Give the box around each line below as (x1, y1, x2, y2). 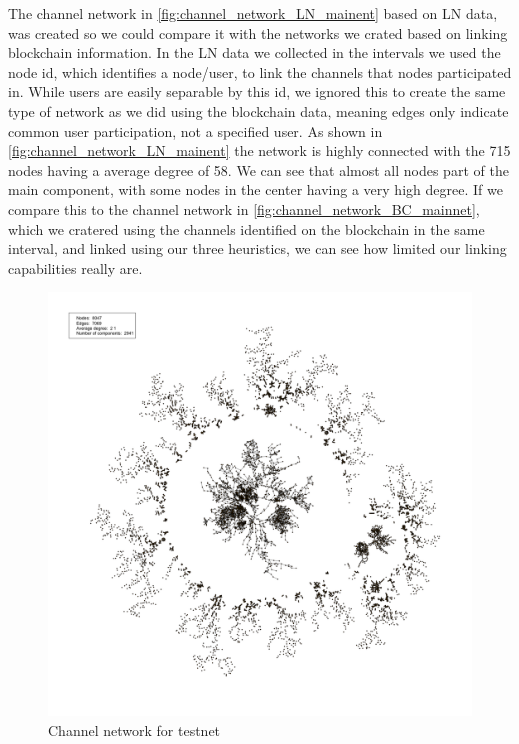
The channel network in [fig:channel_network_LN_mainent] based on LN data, (8, 3, 498, 23)
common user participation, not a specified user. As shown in (8, 120, 383, 141)
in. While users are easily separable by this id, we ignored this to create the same (8, 81, 506, 102)
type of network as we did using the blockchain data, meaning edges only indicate (8, 100, 509, 121)
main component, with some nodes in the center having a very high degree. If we (8, 179, 503, 200)
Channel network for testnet (48, 719, 221, 740)
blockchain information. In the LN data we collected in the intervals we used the (8, 42, 501, 63)
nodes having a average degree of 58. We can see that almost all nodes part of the (8, 159, 509, 180)
